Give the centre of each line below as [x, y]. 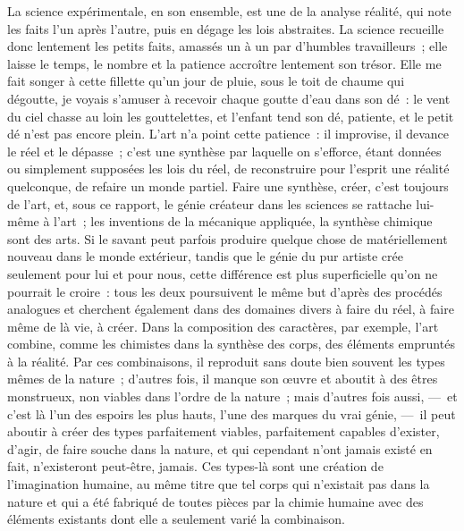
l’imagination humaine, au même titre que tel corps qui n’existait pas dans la [219, 484]
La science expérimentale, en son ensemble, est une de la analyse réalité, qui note [229, 11]
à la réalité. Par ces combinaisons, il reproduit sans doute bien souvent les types [226, 361]
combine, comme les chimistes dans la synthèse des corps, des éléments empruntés [231, 344]
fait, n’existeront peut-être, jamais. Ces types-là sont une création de [195, 466]
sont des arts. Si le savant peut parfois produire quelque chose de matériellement [228, 238]
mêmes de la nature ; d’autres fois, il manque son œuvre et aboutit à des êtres [223, 379]
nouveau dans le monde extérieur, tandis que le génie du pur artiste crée [205, 256]
